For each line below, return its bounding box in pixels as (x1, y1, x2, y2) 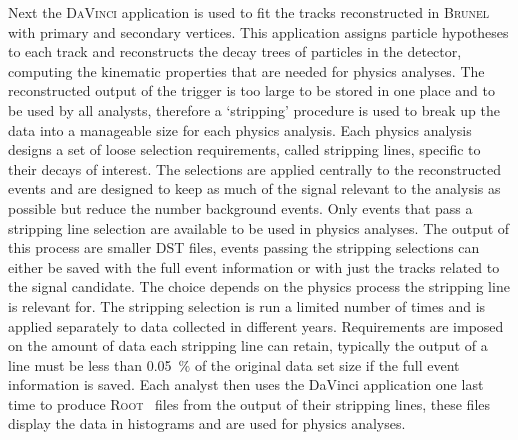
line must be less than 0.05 (8, 354, 172, 375)
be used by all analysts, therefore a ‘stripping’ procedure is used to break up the (8, 99, 500, 120)
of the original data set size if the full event (194, 354, 460, 375)
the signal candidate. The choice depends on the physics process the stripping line (8, 276, 510, 297)
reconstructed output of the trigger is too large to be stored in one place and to (8, 80, 495, 101)
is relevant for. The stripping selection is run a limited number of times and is (8, 295, 486, 316)
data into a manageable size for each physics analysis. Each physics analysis (8, 119, 472, 140)
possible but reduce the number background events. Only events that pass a (8, 197, 473, 218)
